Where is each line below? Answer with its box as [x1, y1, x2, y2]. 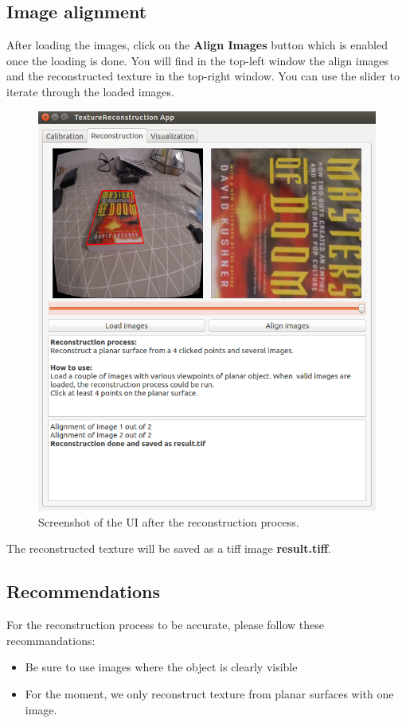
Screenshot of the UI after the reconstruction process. [38, 513, 299, 530]
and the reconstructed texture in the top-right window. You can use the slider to [6, 68, 400, 84]
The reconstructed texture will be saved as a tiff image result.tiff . [6, 540, 331, 557]
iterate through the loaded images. [6, 83, 174, 99]
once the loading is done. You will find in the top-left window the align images [6, 52, 389, 68]
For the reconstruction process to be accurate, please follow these [6, 616, 324, 633]
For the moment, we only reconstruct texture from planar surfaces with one [25, 685, 394, 702]
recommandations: [6, 632, 96, 648]
